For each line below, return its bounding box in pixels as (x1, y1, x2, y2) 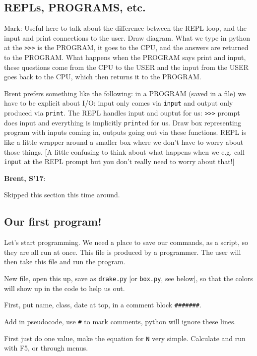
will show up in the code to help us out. (4, 283, 125, 293)
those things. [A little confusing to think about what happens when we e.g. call (4, 146, 245, 157)
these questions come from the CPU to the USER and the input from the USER (4, 61, 249, 72)
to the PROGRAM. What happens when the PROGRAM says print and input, (4, 52, 246, 62)
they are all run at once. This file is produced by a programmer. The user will (4, 246, 241, 257)
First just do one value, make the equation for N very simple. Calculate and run (4, 333, 246, 343)
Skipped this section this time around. (4, 189, 120, 200)
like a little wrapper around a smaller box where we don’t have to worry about (4, 136, 244, 147)
